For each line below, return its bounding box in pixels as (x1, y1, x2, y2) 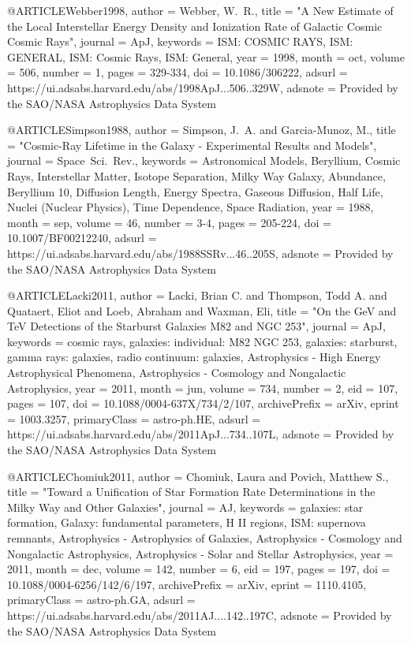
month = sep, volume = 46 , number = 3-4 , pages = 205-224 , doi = (7, 214, 331, 230)
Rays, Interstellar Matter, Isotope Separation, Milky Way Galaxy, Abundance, (7, 167, 386, 184)
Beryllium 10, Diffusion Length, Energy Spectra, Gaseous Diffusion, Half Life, (7, 183, 383, 199)
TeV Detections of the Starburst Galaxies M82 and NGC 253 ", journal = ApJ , (7, 318, 386, 334)
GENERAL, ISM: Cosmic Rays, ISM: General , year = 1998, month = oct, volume (7, 48, 405, 65)
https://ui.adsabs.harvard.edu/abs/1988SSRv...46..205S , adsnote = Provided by (7, 244, 394, 261)
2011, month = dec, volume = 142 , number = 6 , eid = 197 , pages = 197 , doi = (7, 561, 390, 577)
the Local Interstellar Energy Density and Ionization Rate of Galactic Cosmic (7, 17, 383, 34)
